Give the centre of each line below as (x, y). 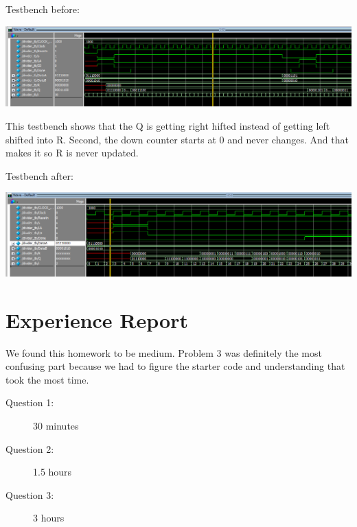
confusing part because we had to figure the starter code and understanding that (175, 366)
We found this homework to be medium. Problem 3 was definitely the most (164, 352)
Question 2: (30, 448)
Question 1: (30, 402)
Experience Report (97, 319)
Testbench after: (39, 175)
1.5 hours (53, 472)
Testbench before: (43, 9)
